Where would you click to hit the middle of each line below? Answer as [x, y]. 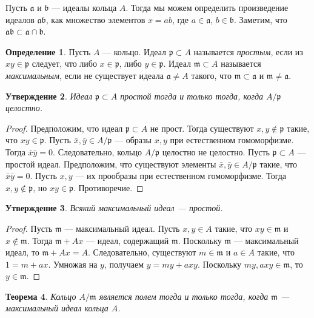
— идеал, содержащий [127, 240]
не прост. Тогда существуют [202, 128]
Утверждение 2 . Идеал [49, 96]
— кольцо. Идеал [135, 51]
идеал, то [22, 252]
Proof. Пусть [29, 228]
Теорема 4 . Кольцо [41, 296]
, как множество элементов [95, 19]
